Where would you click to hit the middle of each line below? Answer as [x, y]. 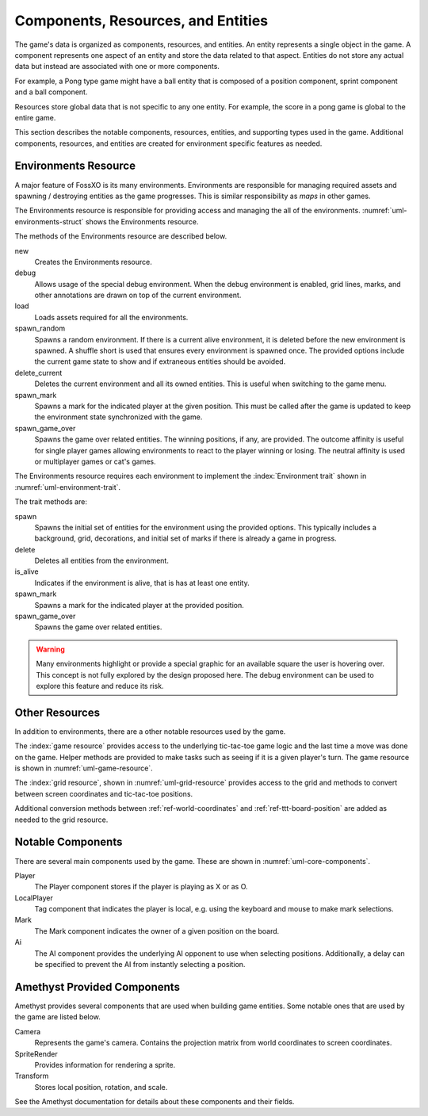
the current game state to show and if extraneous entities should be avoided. [160, 361]
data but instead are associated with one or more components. [117, 67]
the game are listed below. [57, 1017]
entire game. [35, 117]
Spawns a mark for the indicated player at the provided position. [139, 605]
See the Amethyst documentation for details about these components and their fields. [155, 1102]
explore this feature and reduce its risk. [100, 686]
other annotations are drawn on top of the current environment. [138, 295]
